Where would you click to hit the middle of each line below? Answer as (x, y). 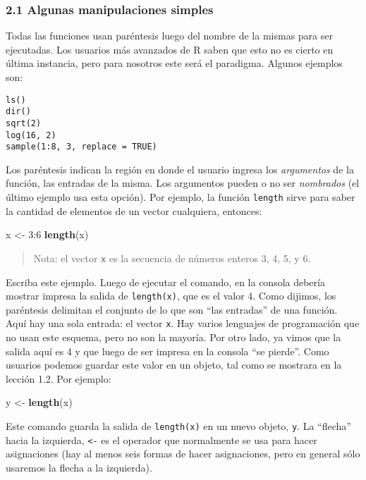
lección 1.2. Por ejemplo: (59, 378)
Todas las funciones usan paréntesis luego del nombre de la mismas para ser (169, 36)
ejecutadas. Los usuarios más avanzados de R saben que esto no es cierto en (170, 49)
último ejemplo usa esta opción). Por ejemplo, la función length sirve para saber (181, 197)
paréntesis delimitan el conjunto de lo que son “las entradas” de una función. (172, 309)
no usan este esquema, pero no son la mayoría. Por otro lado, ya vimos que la (173, 337)
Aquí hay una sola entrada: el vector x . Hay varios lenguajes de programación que (183, 323)
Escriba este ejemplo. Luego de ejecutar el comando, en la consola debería (165, 282)
